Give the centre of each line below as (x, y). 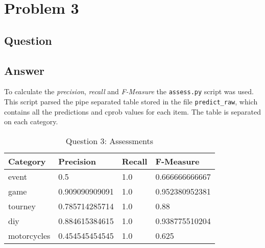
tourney (22, 206)
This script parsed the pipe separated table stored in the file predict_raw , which (131, 102)
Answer (25, 70)
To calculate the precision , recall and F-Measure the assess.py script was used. (129, 91)
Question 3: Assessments (109, 141)
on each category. (31, 121)
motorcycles (29, 235)
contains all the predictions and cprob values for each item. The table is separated (132, 111)
